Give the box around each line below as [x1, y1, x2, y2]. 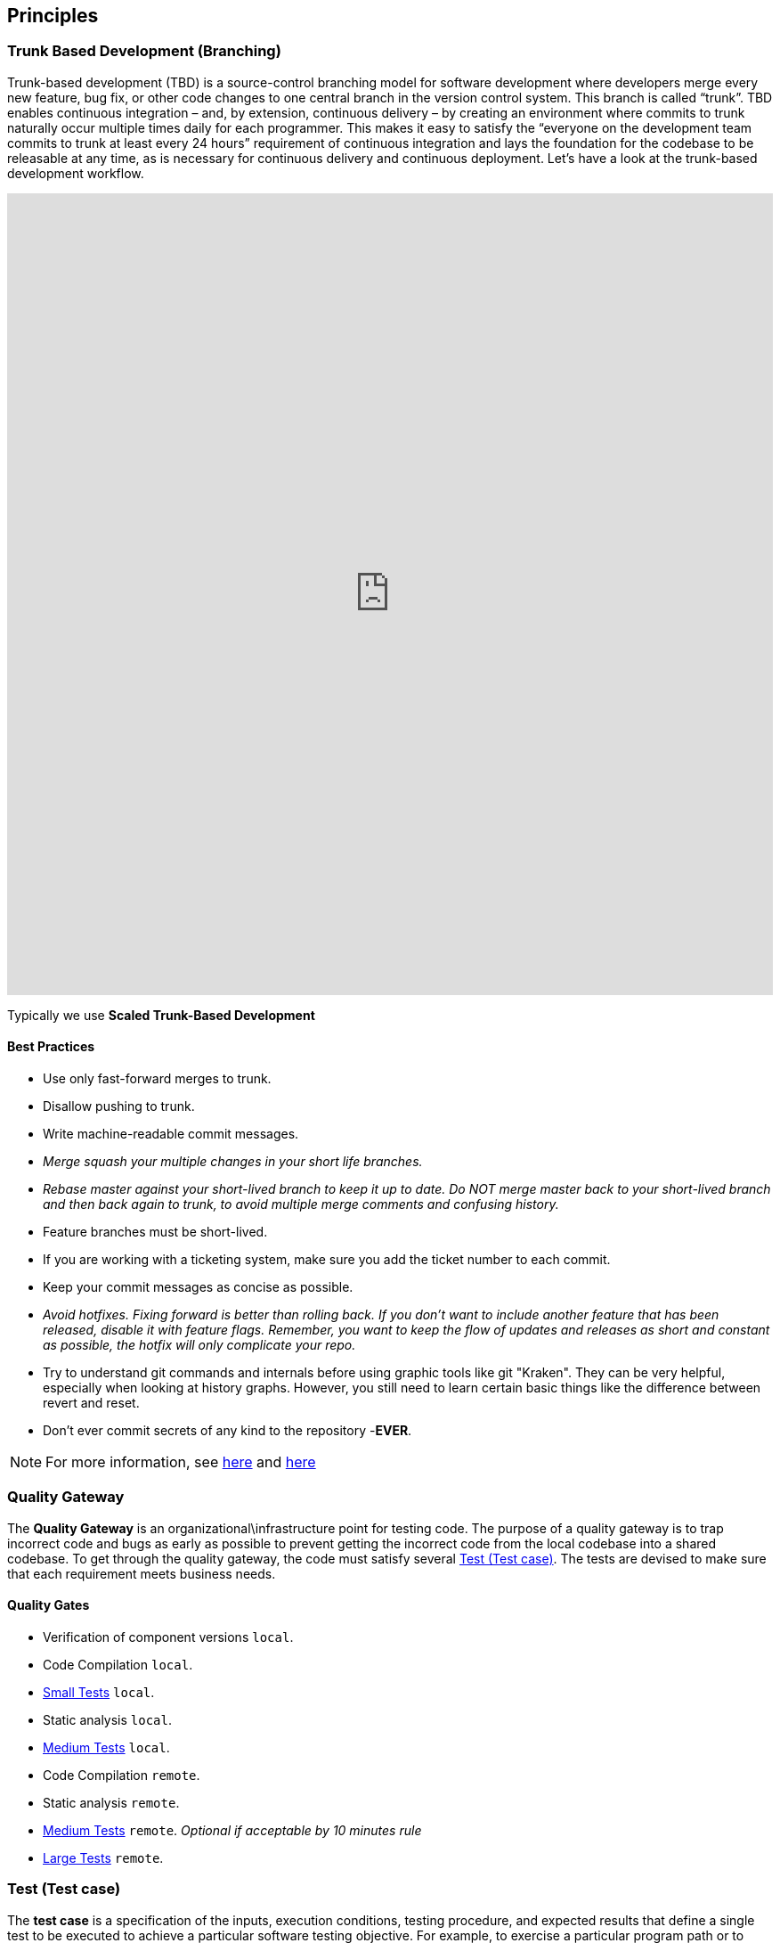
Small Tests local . [43, 1684, 155, 1700]
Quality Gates [7, 1597, 90, 1613]
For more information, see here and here [45, 1453, 316, 1472]
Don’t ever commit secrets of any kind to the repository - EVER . [43, 1423, 412, 1439]
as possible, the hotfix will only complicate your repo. [43, 1337, 356, 1353]
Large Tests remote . [43, 1849, 164, 1865]
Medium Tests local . [43, 1739, 170, 1755]
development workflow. [7, 165, 144, 181]
